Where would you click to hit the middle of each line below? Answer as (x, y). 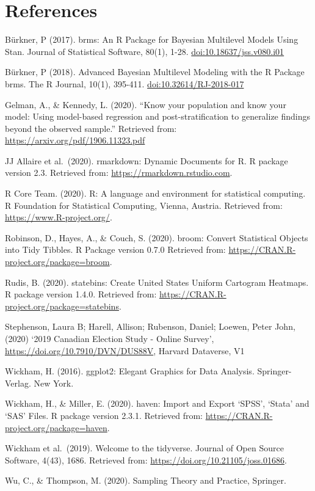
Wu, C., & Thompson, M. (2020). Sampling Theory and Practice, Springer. (146, 480)
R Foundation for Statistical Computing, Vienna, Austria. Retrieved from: (144, 205)
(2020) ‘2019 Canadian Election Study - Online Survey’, (110, 338)
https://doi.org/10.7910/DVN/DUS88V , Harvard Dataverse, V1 (125, 350)
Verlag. (18, 383)
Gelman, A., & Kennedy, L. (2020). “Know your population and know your (146, 104)
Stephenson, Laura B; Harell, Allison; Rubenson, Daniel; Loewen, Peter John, (150, 326)
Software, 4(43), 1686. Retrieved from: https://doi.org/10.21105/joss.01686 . (146, 460)
